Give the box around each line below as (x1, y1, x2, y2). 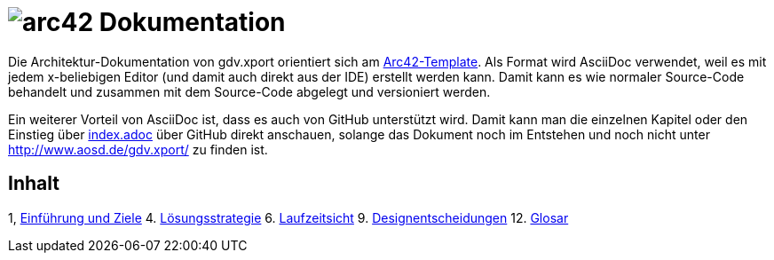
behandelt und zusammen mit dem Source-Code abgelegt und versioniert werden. (8, 83, 491, 99)
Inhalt (8, 172, 59, 195)
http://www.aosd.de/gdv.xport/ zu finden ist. (8, 141, 268, 157)
